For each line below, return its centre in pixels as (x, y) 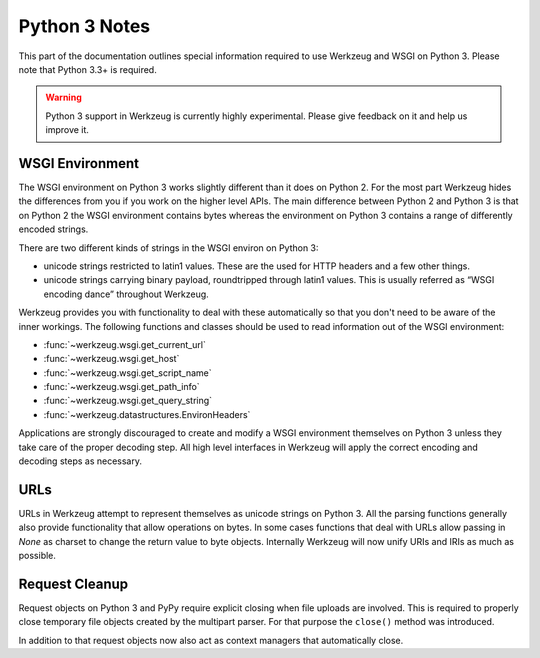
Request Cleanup (73, 583)
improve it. (67, 130)
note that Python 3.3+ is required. (87, 69)
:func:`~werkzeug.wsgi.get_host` (111, 359)
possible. (37, 556)
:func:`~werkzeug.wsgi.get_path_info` (121, 387)
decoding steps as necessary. (80, 461)
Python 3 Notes (84, 26)
